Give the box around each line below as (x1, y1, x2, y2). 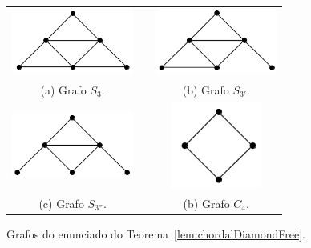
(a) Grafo (40, 81, 87, 98)
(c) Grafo (38, 195, 84, 212)
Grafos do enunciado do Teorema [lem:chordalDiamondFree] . (6, 226, 305, 242)
